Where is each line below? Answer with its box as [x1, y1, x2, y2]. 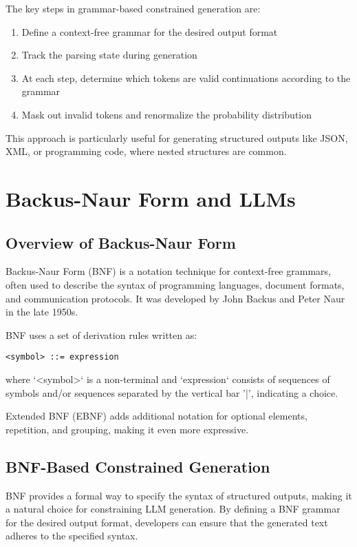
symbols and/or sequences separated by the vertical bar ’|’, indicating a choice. [6, 385, 338, 400]
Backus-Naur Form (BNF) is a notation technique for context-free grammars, [6, 264, 331, 278]
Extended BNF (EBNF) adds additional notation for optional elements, [6, 409, 307, 423]
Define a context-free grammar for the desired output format [21, 24, 278, 39]
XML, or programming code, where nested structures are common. [6, 144, 287, 158]
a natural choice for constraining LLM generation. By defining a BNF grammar [6, 502, 340, 516]
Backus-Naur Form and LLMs [6, 184, 296, 212]
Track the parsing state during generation [21, 48, 197, 62]
